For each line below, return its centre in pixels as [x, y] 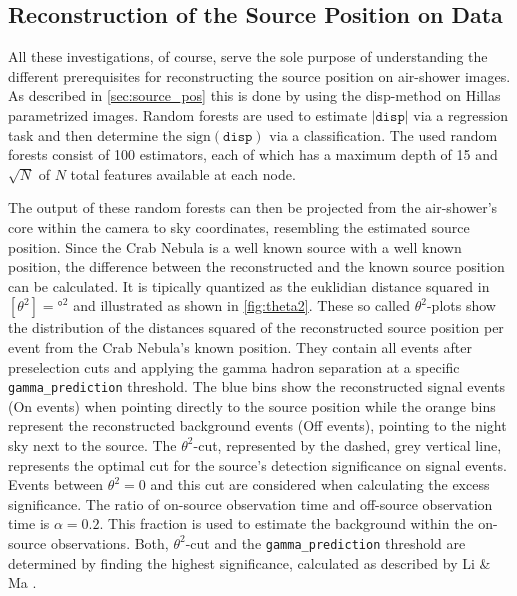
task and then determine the [95, 134]
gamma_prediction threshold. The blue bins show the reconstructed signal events [256, 386]
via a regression [461, 114]
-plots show [461, 305]
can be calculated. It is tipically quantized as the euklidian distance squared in [249, 285]
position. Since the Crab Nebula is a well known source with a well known [235, 246]
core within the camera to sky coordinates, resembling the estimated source [239, 226]
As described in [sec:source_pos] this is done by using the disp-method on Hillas [254, 95]
